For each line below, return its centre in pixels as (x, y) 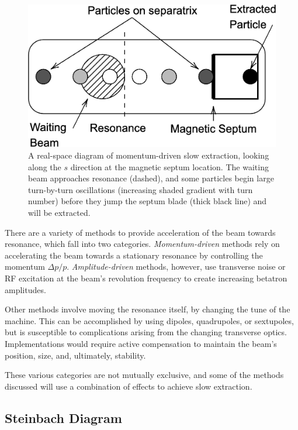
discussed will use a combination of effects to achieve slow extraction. (129, 386)
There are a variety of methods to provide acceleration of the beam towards (140, 232)
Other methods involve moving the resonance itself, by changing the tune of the (148, 309)
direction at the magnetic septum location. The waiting (169, 166)
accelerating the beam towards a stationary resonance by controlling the (134, 255)
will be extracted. (59, 212)
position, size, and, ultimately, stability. (75, 355)
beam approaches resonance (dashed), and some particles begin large (151, 178)
